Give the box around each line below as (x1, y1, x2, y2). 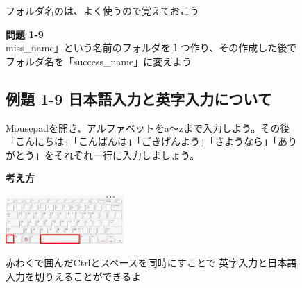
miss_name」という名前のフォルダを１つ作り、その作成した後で (6, 40, 297, 55)
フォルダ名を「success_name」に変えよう (6, 53, 192, 68)
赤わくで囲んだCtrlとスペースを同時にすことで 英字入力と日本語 (6, 255, 297, 270)
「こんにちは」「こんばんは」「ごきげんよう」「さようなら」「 (6, 134, 278, 149)
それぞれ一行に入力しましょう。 (53, 147, 200, 162)
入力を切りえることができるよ (6, 269, 142, 283)
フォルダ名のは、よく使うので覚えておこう (6, 3, 199, 17)
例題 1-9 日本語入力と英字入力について (6, 87, 272, 109)
